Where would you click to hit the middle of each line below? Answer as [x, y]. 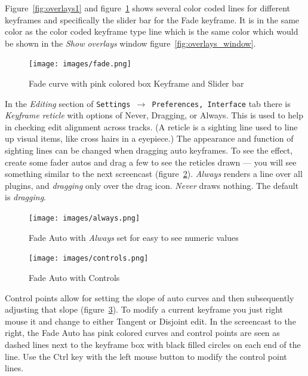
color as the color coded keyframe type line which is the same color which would [152, 31]
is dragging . [25, 197]
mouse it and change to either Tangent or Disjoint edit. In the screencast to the [150, 321]
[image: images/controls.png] [89, 259]
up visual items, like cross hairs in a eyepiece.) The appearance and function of [149, 138]
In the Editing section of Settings [68, 103]
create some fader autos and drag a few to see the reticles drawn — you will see [151, 162]
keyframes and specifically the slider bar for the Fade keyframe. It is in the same [152, 19]
